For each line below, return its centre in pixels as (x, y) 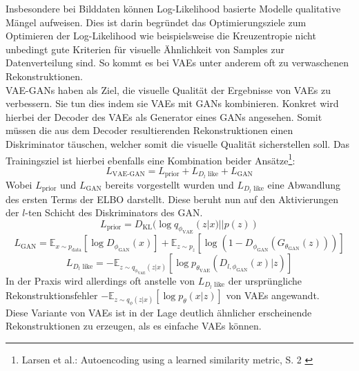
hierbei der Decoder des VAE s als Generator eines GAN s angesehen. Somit (164, 116)
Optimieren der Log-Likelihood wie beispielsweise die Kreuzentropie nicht (161, 36)
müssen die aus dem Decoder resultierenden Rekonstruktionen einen (149, 130)
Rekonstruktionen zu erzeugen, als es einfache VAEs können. (134, 326)
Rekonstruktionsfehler (52, 295)
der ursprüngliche (265, 280)
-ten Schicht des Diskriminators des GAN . (114, 212)
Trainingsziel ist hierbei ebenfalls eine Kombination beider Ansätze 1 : (151, 159)
